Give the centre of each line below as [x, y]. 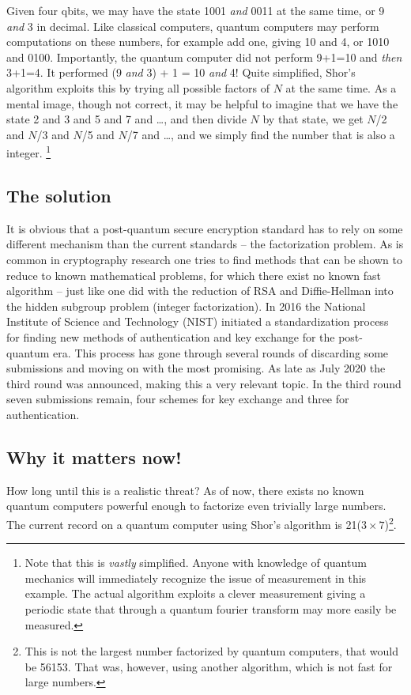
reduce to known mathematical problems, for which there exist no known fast [194, 275]
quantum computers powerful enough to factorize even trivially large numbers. [196, 506]
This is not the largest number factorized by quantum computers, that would [211, 651]
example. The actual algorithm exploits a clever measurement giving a [195, 593]
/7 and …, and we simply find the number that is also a [261, 134]
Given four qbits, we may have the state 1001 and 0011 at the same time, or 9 [196, 10]
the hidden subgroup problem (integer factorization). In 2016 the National [186, 306]
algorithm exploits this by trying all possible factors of [138, 87]
